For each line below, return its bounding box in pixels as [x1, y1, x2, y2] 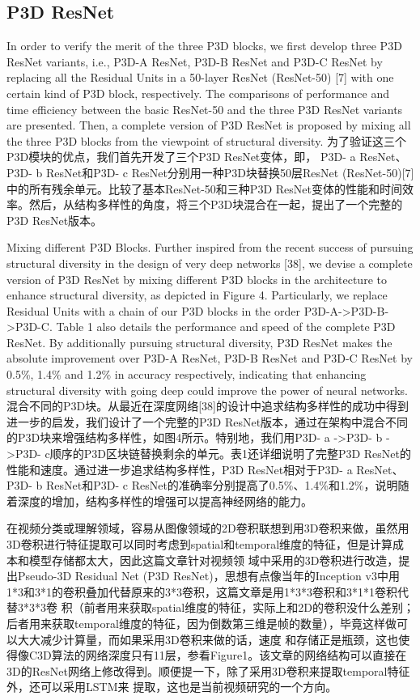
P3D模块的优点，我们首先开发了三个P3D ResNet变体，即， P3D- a [6, 148, 356, 165]
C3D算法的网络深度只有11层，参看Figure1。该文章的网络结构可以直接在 [28, 647, 407, 664]
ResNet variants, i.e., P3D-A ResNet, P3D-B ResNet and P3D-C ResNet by [6, 53, 383, 70]
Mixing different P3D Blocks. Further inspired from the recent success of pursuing [6, 239, 414, 256]
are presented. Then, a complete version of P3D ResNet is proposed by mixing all [6, 117, 411, 134]
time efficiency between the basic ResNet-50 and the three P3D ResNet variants [6, 100, 403, 117]
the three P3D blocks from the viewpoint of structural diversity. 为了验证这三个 [6, 132, 406, 149]
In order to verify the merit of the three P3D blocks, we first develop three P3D [6, 37, 402, 54]
